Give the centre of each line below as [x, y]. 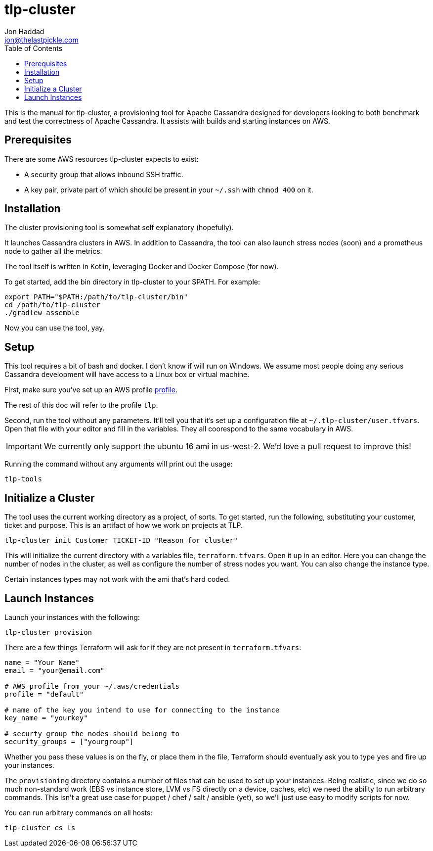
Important [24, 447]
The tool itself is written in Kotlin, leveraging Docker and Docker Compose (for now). [142, 267]
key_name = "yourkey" [46, 718]
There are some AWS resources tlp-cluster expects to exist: [102, 159]
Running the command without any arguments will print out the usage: [119, 464]
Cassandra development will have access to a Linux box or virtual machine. [127, 375]
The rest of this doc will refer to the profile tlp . [81, 405]
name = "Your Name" [42, 662]
